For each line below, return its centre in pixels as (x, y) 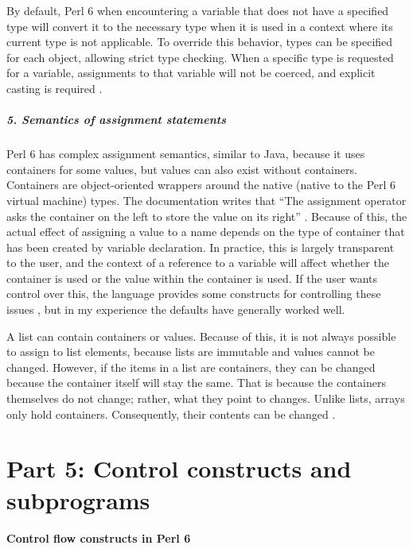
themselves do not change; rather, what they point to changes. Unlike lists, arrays (206, 398)
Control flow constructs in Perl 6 (99, 538)
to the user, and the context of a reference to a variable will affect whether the (198, 263)
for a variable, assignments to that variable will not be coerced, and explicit (191, 73)
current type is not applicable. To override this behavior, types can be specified (200, 42)
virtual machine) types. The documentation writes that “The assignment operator (206, 200)
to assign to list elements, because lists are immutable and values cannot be (191, 352)
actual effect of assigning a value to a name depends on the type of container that (206, 232)
